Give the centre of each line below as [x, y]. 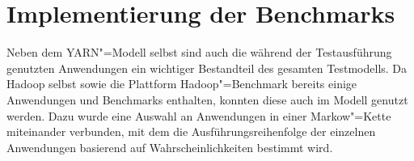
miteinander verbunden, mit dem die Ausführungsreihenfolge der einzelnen [191, 131]
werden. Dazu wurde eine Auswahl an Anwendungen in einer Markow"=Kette [199, 115]
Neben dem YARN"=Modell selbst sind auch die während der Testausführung [199, 52]
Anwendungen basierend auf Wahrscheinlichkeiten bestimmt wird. [170, 147]
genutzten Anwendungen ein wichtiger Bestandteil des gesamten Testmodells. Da [207, 68]
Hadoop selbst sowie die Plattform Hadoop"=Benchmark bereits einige [182, 84]
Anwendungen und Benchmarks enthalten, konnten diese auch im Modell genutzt [207, 99]
